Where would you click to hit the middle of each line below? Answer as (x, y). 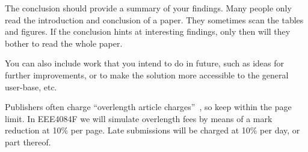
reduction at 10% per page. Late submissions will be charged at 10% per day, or (152, 130)
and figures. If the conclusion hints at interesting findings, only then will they (148, 31)
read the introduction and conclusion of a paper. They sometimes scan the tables (154, 19)
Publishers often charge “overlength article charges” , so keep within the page (148, 107)
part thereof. (28, 142)
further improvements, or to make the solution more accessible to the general (147, 75)
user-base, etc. (31, 86)
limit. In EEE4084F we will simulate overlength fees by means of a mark (139, 118)
